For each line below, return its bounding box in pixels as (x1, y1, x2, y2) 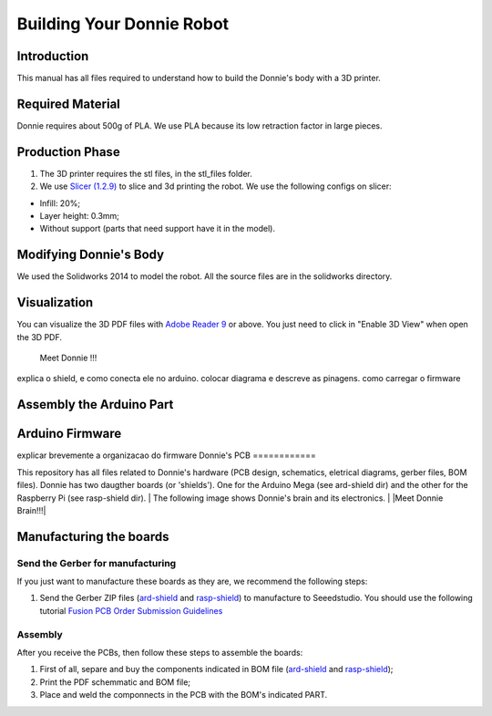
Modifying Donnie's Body (16, 247, 164, 263)
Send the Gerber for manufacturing (16, 556, 177, 569)
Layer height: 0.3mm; (39, 211, 120, 222)
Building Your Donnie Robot (16, 14, 230, 34)
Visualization (16, 295, 94, 310)
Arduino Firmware (16, 426, 122, 441)
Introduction (16, 48, 89, 64)
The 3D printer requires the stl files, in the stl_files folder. (39, 168, 252, 179)
